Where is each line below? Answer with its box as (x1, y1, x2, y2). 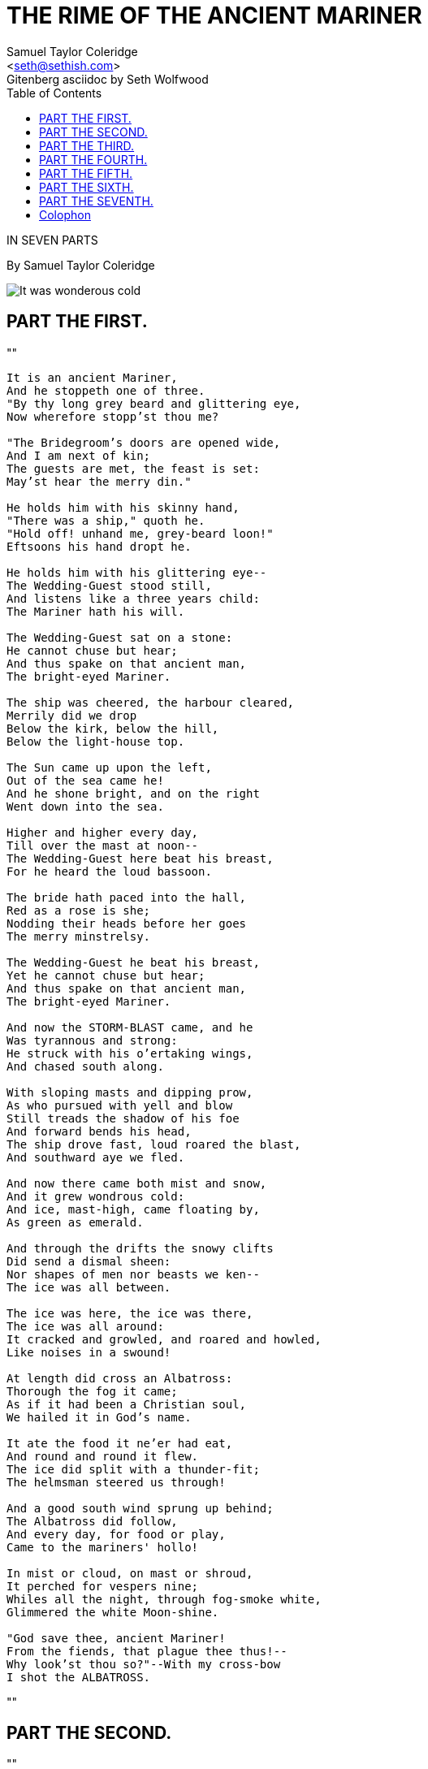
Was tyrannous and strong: (6, 1033, 178, 1047)
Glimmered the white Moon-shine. (6, 1605, 219, 1619)
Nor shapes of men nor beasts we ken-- (6, 1267, 260, 1281)
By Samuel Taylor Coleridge (6, 257, 155, 272)
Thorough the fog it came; (6, 1384, 178, 1398)
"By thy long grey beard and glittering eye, (6, 396, 301, 410)
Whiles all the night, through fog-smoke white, (6, 1592, 322, 1606)
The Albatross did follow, (6, 1514, 178, 1528)
